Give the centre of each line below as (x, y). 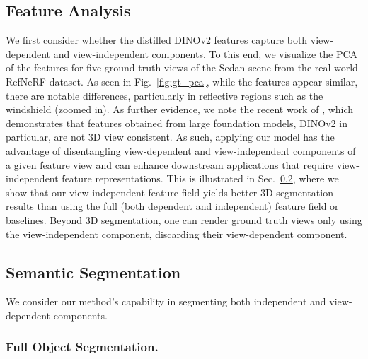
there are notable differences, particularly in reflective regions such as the (165, 95)
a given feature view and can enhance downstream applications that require (170, 164)
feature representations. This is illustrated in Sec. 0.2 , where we (200, 178)
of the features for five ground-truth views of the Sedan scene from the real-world (182, 67)
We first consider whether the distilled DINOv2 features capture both (157, 40)
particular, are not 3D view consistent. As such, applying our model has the (170, 137)
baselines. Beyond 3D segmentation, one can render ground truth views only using (184, 219)
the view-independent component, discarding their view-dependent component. (177, 234)
